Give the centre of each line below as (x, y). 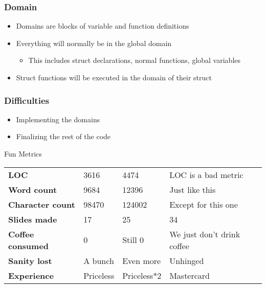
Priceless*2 (142, 275)
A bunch (99, 260)
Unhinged (187, 260)
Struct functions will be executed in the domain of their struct (114, 77)
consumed (29, 246)
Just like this (193, 189)
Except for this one (204, 204)
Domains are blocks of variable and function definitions (103, 26)
